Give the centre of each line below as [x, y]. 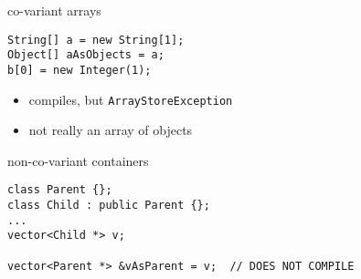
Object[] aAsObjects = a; [86, 55]
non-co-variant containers [78, 160]
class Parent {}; [60, 190]
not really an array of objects [111, 130]
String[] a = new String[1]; [96, 40]
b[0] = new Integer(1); [80, 70]
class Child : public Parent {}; [109, 206]
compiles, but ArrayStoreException [131, 99]
